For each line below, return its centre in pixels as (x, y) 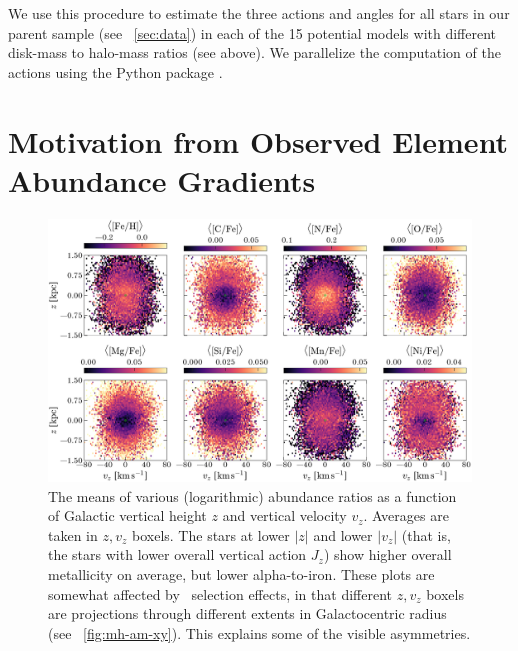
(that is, (426, 534)
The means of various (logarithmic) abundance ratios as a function (252, 495)
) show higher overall (387, 554)
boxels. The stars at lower (211, 534)
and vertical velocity (284, 515)
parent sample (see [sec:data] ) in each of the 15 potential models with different (252, 32)
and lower (343, 534)
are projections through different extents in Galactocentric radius (247, 613)
